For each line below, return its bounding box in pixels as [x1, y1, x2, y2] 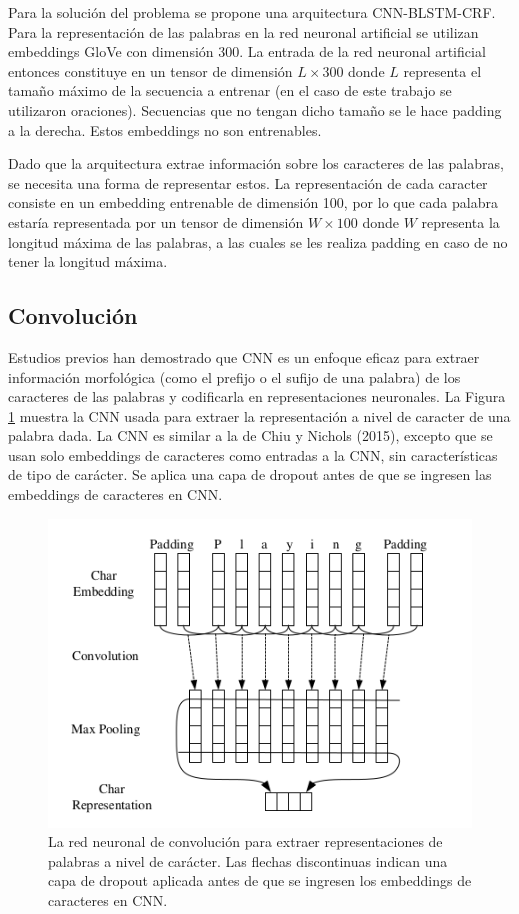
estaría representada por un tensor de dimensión [8, 211, 304, 232]
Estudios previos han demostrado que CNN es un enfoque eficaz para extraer [8, 346, 480, 367]
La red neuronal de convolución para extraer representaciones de [48, 831, 443, 852]
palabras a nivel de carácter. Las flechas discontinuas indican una [48, 850, 448, 871]
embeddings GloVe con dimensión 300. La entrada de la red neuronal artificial [8, 41, 486, 62]
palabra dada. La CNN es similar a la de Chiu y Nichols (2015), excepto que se [8, 425, 493, 446]
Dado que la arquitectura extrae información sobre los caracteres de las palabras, [8, 153, 504, 174]
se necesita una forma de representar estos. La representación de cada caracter [8, 172, 488, 193]
